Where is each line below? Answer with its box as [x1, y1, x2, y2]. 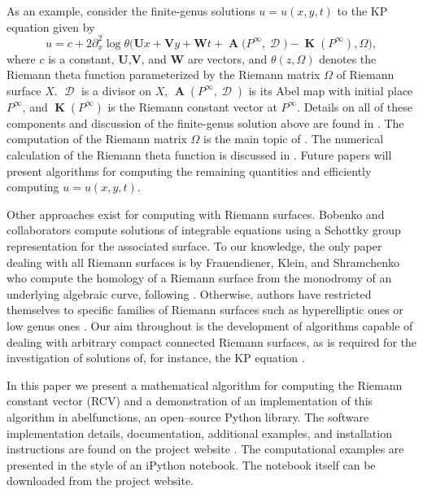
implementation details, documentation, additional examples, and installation [7, 424, 392, 441]
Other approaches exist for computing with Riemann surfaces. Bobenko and [7, 205, 385, 222]
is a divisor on [81, 81, 152, 98]
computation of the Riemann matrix [7, 130, 187, 147]
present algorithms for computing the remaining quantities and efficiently [7, 162, 372, 179]
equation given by [7, 18, 95, 35]
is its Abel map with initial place [248, 81, 413, 98]
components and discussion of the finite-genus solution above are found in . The [7, 114, 404, 131]
